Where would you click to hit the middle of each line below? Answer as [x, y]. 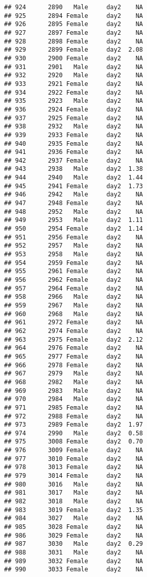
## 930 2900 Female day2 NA [74, 58]
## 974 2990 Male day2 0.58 [74, 433]
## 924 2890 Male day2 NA [74, 7]
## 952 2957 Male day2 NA [74, 246]
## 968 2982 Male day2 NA [74, 382]
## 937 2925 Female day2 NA [74, 118]
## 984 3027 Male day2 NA [74, 518]
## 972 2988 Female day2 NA [74, 416]
